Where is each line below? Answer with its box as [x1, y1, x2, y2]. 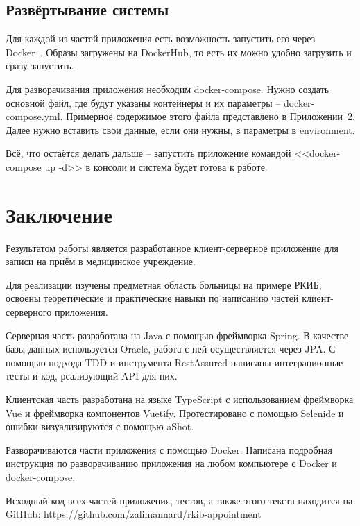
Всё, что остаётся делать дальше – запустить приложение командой [6, 146, 291, 160]
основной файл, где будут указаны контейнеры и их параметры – [6, 95, 281, 110]
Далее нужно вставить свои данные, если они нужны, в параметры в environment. [6, 122, 355, 137]
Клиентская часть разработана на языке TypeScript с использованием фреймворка [6, 392, 354, 407]
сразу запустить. [6, 58, 74, 73]
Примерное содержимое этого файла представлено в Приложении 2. [66, 109, 355, 124]
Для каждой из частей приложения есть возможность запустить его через [6, 31, 316, 46]
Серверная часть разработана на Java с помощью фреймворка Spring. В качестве [6, 328, 349, 342]
